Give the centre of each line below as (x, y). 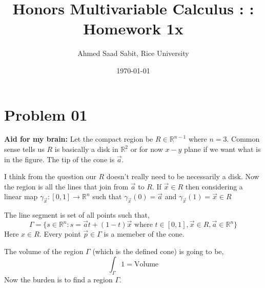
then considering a (214, 186)
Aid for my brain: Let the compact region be (79, 139)
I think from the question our (50, 176)
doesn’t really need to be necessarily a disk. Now (183, 176)
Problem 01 (46, 114)
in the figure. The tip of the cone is (59, 159)
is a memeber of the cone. (144, 234)
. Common (243, 139)
